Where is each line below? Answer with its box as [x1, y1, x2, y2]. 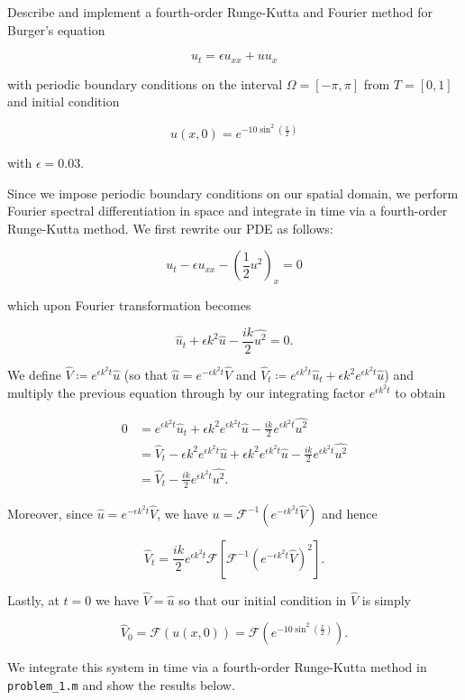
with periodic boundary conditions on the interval [7, 74, 283, 93]
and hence [322, 503, 378, 522]
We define [7, 365, 61, 383]
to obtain [395, 382, 446, 401]
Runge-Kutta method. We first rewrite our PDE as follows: [7, 218, 333, 237]
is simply [361, 590, 412, 609]
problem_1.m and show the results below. [7, 676, 235, 695]
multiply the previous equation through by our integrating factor [7, 382, 366, 401]
